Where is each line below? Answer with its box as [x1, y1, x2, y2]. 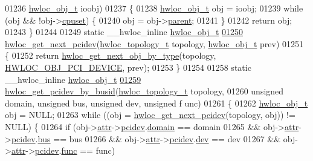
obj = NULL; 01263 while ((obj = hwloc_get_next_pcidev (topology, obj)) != [5, 108, 295, 121]
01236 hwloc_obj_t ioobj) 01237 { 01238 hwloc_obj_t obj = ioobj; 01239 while [5, 2, 303, 14]
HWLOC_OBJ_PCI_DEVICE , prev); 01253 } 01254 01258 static [5, 61, 251, 73]
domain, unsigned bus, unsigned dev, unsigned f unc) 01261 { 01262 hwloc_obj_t [5, 96, 308, 109]
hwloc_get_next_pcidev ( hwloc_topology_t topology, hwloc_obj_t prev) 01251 [5, 37, 304, 50]
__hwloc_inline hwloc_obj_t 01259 [5, 73, 141, 85]
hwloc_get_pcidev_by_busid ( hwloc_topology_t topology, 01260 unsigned [5, 85, 284, 97]
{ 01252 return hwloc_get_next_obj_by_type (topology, [5, 49, 216, 62]
